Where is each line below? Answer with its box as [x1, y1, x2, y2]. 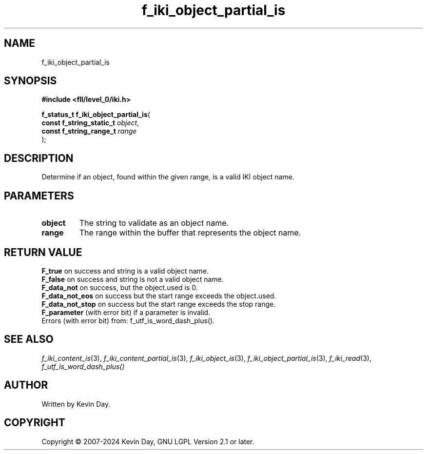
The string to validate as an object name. [79, 218, 229, 228]
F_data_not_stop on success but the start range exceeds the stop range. [41, 299, 276, 308]
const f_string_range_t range [41, 127, 137, 136]
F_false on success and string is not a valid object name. [41, 275, 224, 283]
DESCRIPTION [4, 152, 74, 164]
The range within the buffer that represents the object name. [79, 228, 301, 238]
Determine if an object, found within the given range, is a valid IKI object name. [41, 173, 294, 181]
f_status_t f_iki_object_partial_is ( [41, 110, 150, 119]
